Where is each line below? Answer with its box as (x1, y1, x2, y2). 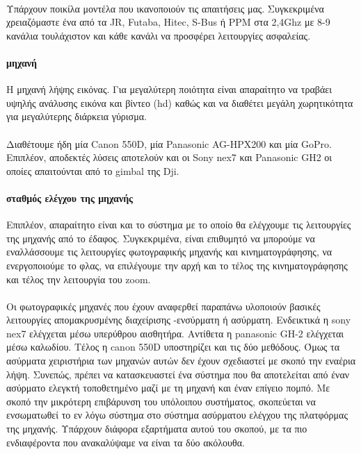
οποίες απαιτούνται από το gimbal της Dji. (6, 163, 179, 178)
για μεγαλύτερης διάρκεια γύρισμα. (6, 109, 147, 124)
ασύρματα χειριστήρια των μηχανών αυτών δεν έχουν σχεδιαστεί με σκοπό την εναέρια (6, 353, 356, 368)
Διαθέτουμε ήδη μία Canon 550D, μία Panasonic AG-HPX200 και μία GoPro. (6, 136, 332, 151)
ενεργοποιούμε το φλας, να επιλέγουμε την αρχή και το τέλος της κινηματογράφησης (6, 258, 348, 272)
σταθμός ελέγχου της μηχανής (6, 190, 134, 205)
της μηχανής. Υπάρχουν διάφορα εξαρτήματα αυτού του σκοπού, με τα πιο (6, 421, 307, 436)
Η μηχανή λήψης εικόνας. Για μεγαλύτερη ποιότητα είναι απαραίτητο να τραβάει (6, 82, 332, 96)
